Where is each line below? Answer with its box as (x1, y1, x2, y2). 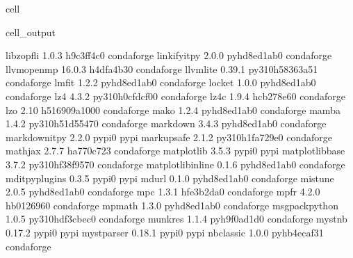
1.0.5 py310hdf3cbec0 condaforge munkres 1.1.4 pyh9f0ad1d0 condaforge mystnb (6, 211, 347, 226)
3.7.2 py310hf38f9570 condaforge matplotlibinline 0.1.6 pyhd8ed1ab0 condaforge (6, 156, 345, 171)
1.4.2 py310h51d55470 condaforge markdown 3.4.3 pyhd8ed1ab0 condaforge (6, 116, 327, 131)
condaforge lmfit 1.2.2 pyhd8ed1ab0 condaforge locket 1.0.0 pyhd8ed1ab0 (6, 75, 316, 90)
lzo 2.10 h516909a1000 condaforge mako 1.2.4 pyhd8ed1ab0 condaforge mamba (6, 102, 340, 117)
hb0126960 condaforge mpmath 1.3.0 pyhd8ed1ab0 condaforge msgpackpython (6, 197, 338, 212)
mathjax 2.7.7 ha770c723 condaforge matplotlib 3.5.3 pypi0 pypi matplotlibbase (6, 143, 345, 158)
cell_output (6, 24, 56, 39)
